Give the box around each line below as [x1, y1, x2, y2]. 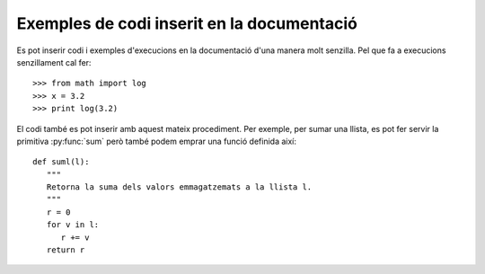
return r [46, 245, 85, 255]
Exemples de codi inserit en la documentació [16, 13, 358, 33]
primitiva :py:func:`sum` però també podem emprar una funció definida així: [16, 136, 296, 146]
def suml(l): [32, 157, 90, 167]
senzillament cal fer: [16, 57, 92, 67]
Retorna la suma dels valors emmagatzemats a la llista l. [46, 182, 313, 192]
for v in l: [46, 220, 100, 230]
